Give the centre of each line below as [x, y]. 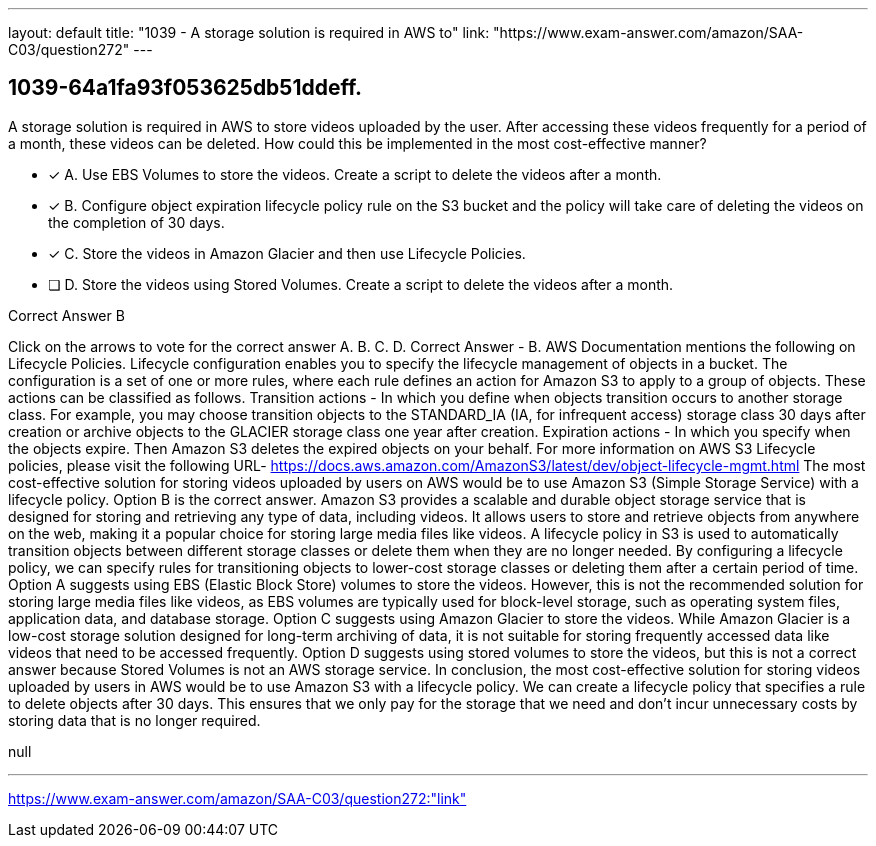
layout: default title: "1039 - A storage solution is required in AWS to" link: [249, 32]
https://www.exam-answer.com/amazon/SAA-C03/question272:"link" [237, 798]
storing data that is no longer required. [134, 720]
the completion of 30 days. [136, 222]
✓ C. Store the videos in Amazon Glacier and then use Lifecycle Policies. [287, 253]
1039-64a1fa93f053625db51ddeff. [185, 88]
